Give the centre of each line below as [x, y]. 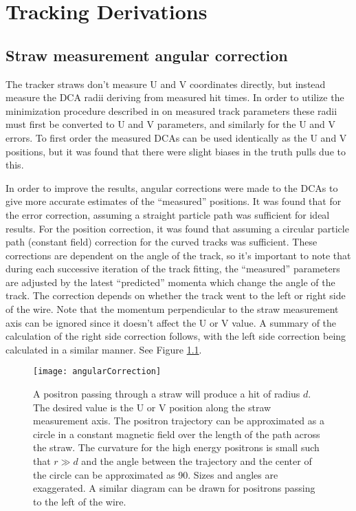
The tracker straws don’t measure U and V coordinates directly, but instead [166, 84]
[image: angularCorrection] [97, 372]
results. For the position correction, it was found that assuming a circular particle [177, 228]
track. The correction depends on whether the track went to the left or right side [176, 295]
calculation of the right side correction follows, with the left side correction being [176, 336]
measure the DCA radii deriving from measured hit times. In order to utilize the [175, 97]
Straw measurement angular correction [147, 55]
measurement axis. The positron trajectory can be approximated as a [179, 421]
